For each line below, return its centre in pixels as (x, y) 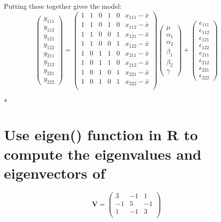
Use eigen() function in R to (101, 135)
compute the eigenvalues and (103, 154)
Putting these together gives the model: (63, 6)
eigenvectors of (55, 173)
